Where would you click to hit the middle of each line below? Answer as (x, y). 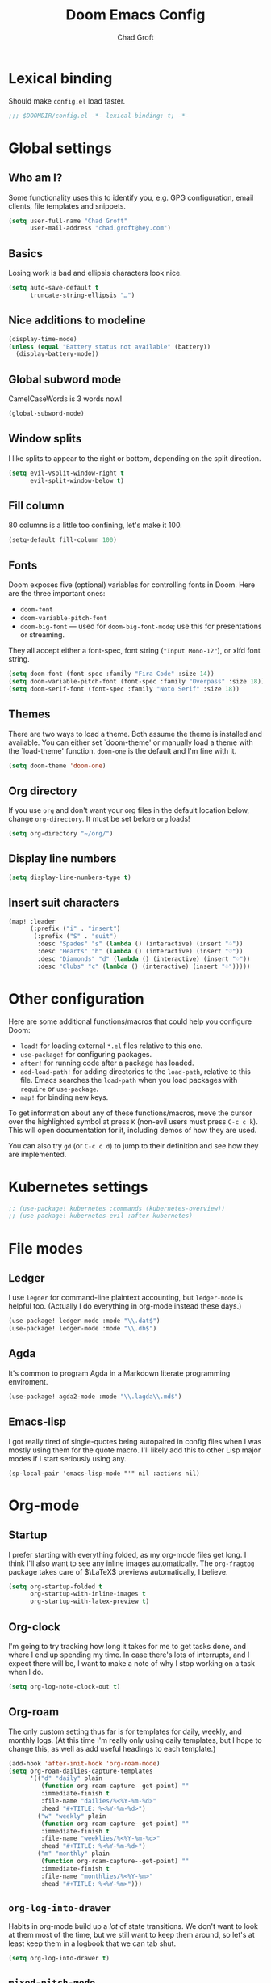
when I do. (26, 1672)
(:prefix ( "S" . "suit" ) (75, 937)
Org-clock (34, 1627)
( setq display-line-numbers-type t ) (70, 877)
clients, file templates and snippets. (67, 206)
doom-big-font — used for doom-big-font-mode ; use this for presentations (141, 626)
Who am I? (35, 178)
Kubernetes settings (78, 1187)
